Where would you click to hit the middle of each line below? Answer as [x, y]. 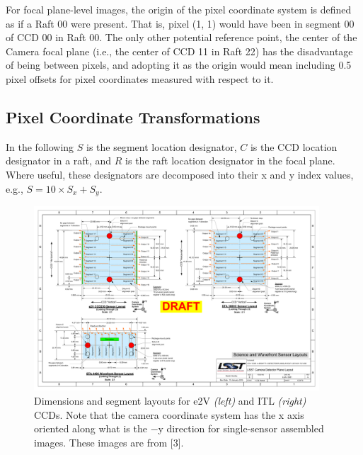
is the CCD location [294, 146]
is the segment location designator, [161, 146]
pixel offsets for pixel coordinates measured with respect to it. [140, 78]
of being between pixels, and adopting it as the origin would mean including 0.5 [179, 65]
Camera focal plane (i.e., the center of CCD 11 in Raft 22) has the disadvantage [179, 51]
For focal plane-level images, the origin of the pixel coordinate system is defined [179, 9]
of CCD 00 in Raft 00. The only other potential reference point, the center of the [181, 37]
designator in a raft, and [59, 161]
